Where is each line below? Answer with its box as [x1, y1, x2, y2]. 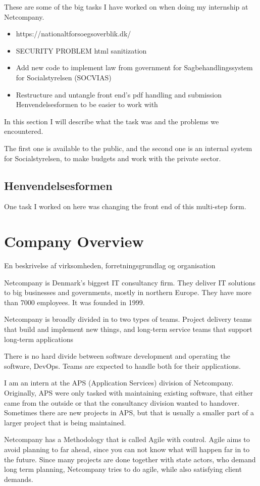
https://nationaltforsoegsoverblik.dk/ [16, 28, 131, 39]
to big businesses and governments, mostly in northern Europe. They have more [4, 287, 252, 298]
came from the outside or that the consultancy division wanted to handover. [4, 397, 240, 408]
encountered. [4, 126, 43, 136]
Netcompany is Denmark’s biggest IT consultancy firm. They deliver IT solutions [4, 277, 256, 287]
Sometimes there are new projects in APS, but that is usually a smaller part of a [4, 407, 254, 418]
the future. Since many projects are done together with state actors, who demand [4, 454, 256, 464]
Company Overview [4, 231, 144, 252]
